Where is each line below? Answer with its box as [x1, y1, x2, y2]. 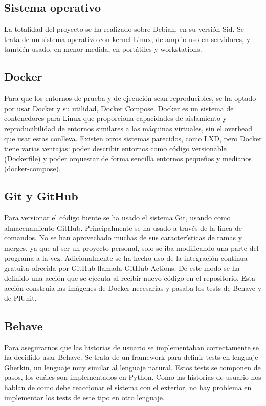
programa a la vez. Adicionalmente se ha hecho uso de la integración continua [4, 252, 248, 263]
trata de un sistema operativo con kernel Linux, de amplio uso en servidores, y [4, 33, 251, 44]
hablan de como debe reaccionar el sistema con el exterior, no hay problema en [4, 382, 252, 393]
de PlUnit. [4, 292, 37, 303]
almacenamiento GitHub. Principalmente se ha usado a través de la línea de [4, 222, 242, 233]
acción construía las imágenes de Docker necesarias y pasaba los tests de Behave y [4, 282, 262, 293]
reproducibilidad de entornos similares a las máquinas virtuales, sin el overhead [4, 123, 252, 133]
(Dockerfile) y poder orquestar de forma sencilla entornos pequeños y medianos [4, 153, 252, 164]
